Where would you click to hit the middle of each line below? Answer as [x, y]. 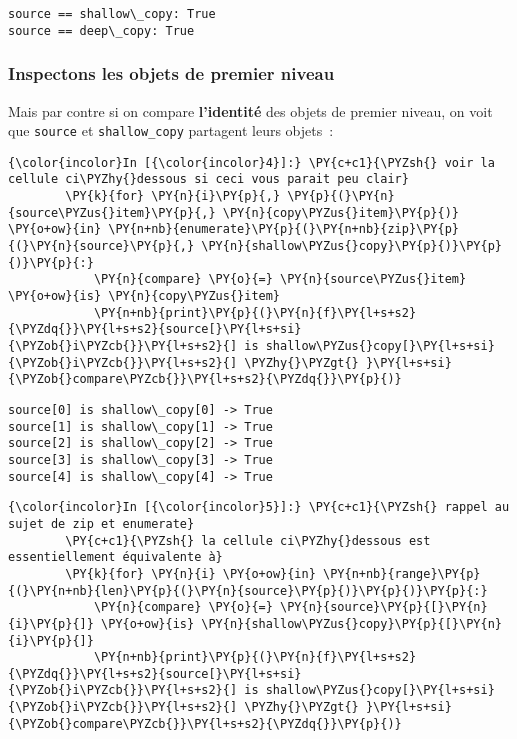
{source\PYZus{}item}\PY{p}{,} [112, 212]
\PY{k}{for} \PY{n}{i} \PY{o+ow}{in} [190, 573]
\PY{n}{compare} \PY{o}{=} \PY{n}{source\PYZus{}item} [280, 279]
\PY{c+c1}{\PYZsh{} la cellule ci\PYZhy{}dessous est [248, 540]
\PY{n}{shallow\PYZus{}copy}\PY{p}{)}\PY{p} [351, 246]
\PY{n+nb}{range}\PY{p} [401, 573]
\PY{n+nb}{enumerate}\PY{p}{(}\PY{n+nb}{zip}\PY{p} [284, 229]
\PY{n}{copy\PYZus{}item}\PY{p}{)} [341, 212]
